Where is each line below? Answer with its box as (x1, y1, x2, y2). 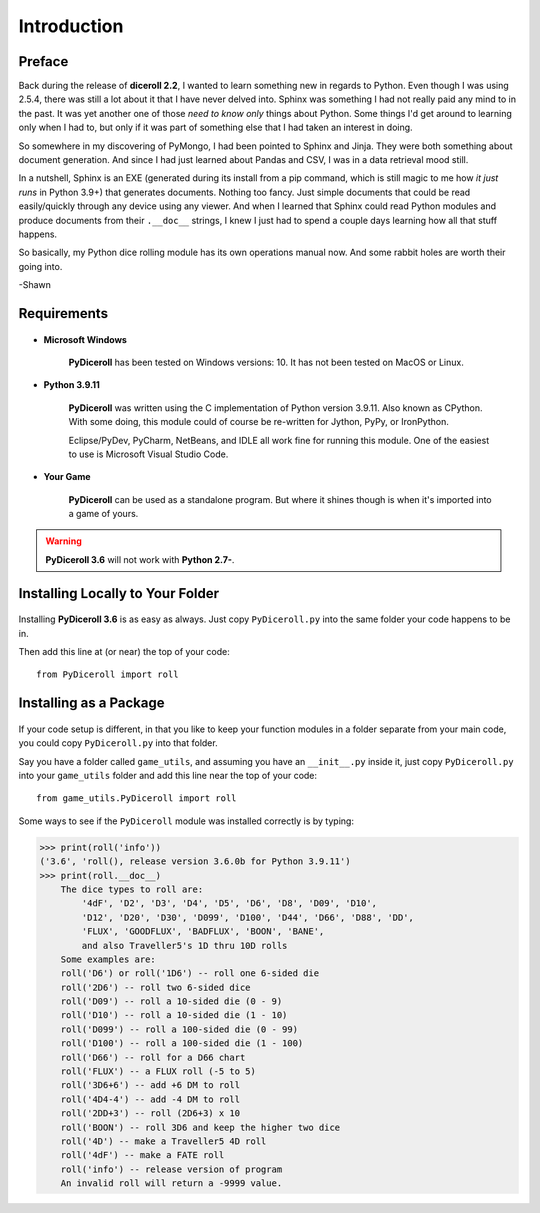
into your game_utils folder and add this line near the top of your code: (18, 770, 318, 781)
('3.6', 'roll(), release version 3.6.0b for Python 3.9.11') (39, 856, 351, 867)
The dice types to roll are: (60, 883, 204, 895)
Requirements (18, 305, 109, 322)
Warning (45, 535, 82, 547)
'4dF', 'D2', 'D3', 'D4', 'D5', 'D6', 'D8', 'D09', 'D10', (81, 898, 378, 909)
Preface (18, 53, 69, 70)
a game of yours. (68, 508, 139, 520)
